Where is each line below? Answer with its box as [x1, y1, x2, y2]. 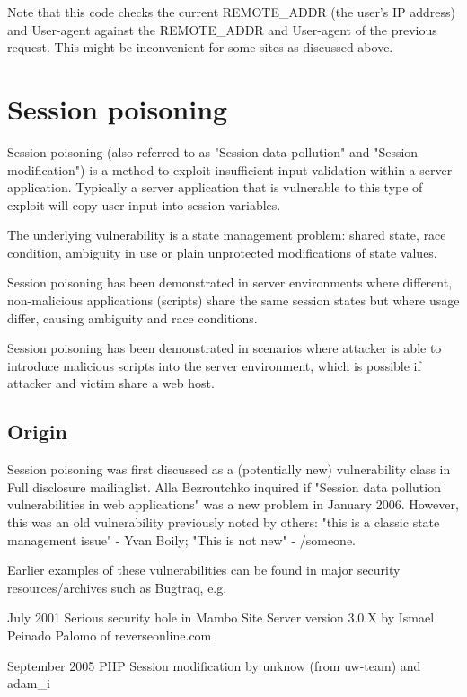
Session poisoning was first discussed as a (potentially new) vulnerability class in [7, 460, 451, 479]
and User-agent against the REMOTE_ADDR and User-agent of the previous [7, 20, 437, 39]
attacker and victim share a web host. [7, 374, 215, 393]
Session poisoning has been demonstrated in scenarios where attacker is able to [7, 339, 442, 357]
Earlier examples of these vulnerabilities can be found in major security [7, 560, 401, 579]
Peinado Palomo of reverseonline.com [7, 625, 212, 644]
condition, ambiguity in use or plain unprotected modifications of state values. [7, 243, 437, 261]
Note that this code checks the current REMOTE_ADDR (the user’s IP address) [7, 3, 455, 21]
